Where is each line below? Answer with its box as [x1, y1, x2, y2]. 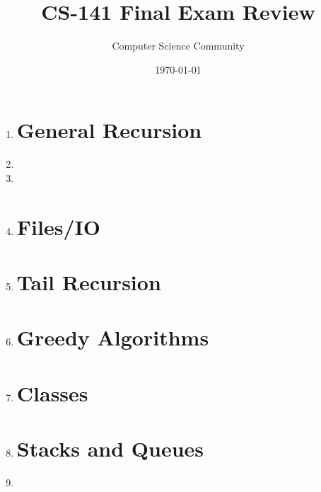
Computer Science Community [112, 38, 245, 53]
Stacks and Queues [16, 434, 204, 463]
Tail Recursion [16, 268, 161, 296]
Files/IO [16, 212, 100, 241]
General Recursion [16, 115, 202, 144]
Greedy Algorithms [16, 323, 209, 352]
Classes [16, 378, 88, 407]
